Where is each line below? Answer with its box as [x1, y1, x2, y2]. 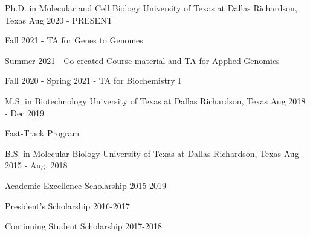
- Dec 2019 [5, 106, 45, 119]
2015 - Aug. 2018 [5, 159, 68, 171]
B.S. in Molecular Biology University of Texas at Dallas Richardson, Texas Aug [5, 147, 299, 159]
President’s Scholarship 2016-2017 [5, 199, 130, 212]
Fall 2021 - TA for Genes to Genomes [5, 34, 143, 46]
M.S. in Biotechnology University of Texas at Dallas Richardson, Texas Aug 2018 [5, 94, 306, 107]
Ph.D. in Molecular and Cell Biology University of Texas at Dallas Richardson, [5, 2, 297, 14]
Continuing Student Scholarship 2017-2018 [5, 220, 162, 232]
